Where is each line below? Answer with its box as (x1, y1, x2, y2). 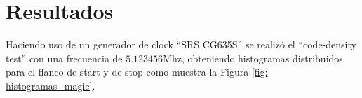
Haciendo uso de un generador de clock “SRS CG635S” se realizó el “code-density (6, 37, 356, 52)
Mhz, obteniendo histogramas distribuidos (163, 50, 343, 65)
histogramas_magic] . (6, 78, 95, 92)
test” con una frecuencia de (6, 50, 123, 65)
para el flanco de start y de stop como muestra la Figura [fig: (6, 64, 268, 79)
